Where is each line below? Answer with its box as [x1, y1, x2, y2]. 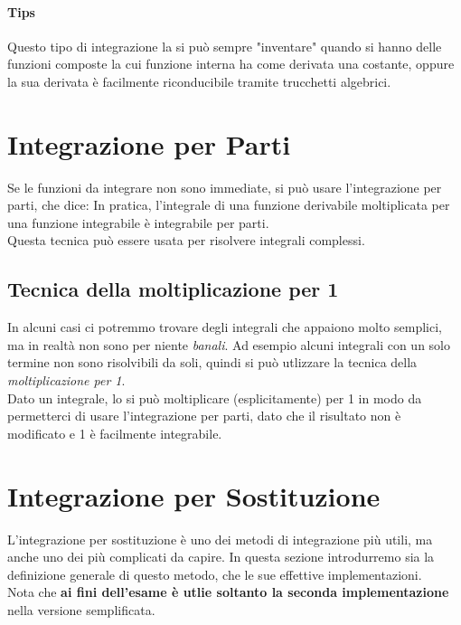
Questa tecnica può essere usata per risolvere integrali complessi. [7, 231, 365, 250]
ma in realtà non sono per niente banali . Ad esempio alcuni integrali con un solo [7, 335, 450, 354]
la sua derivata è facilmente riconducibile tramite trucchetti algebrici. [7, 71, 391, 90]
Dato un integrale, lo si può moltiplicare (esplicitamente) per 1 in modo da [7, 388, 422, 407]
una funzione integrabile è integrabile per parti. [7, 213, 269, 232]
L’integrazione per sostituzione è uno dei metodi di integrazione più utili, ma [7, 529, 433, 548]
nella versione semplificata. [7, 600, 155, 619]
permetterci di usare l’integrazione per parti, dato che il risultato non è [7, 406, 401, 425]
